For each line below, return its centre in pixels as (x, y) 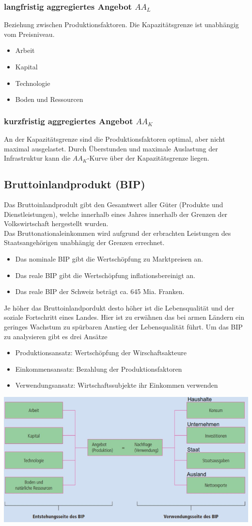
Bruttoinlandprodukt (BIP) (75, 184)
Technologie (33, 83)
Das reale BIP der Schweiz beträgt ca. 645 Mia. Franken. (100, 291)
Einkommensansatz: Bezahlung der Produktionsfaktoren (99, 369)
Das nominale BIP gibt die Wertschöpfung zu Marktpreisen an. (109, 258)
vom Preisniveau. (29, 34)
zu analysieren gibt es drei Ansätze (56, 336)
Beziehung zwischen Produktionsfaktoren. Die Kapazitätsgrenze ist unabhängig (121, 25)
